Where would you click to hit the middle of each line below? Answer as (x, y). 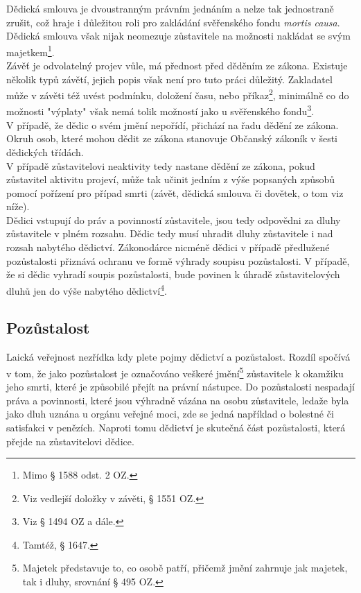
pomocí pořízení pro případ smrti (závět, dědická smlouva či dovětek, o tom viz (175, 192)
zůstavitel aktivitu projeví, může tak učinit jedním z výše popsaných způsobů (171, 179)
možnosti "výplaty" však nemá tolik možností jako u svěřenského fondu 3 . (160, 110)
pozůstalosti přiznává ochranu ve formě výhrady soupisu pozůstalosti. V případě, (178, 260)
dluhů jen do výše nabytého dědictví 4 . (87, 289)
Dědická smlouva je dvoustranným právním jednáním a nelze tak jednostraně (170, 8)
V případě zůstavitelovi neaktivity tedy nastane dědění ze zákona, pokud (161, 165)
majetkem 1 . (30, 51)
